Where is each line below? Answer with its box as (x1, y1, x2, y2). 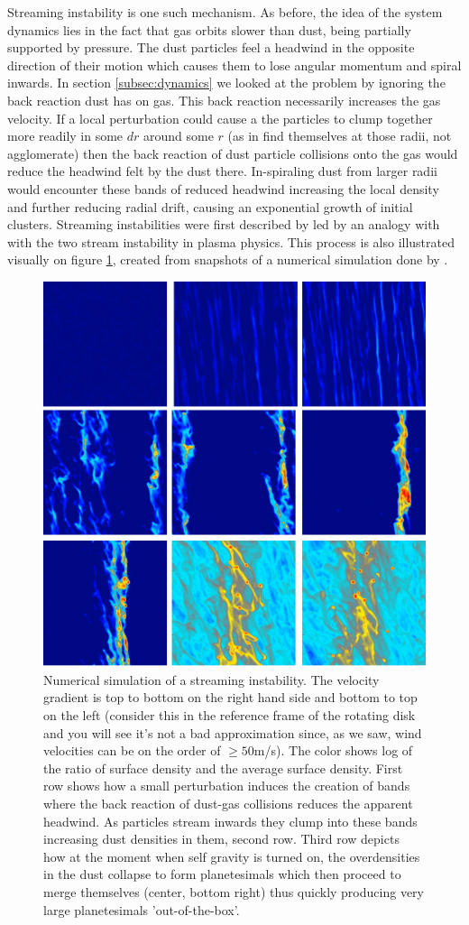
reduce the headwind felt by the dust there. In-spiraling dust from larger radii (7, 162, 437, 180)
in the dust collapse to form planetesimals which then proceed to (43, 865, 401, 883)
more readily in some (7, 126, 124, 145)
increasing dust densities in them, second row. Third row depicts (43, 829, 400, 848)
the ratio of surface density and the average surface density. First (43, 758, 403, 777)
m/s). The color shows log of (253, 741, 413, 760)
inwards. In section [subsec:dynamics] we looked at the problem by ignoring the (7, 73, 446, 92)
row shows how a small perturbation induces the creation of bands (43, 776, 410, 795)
